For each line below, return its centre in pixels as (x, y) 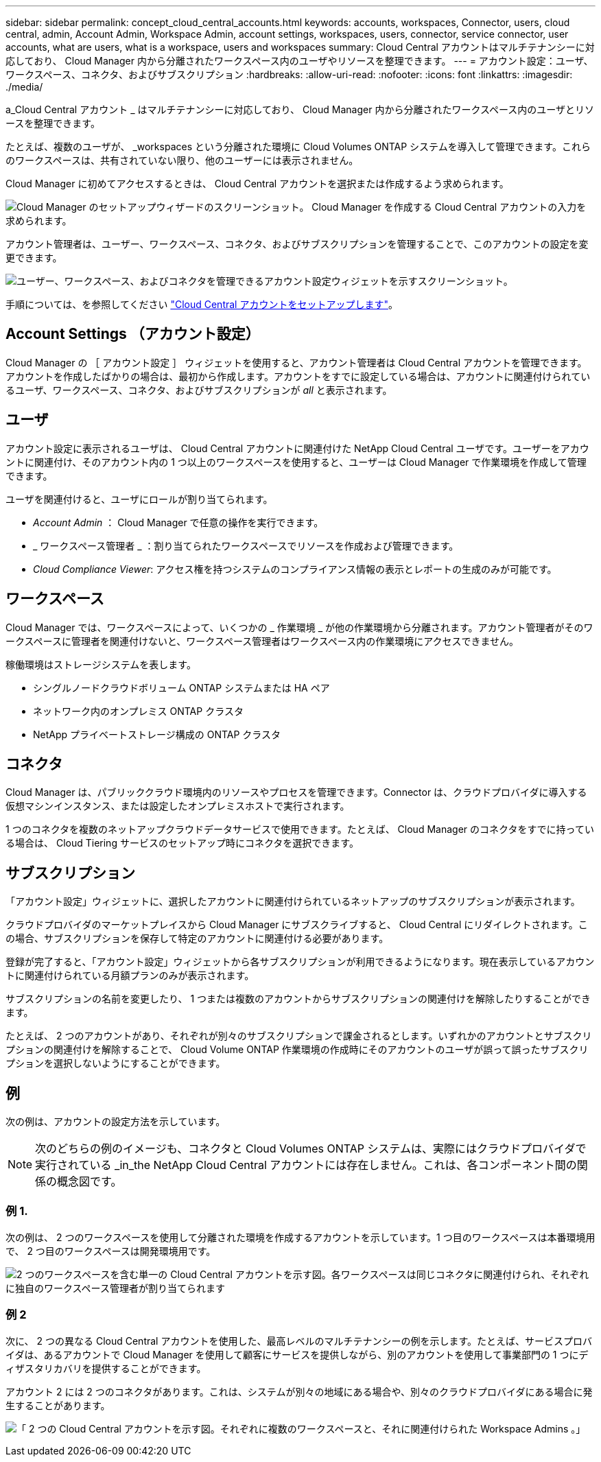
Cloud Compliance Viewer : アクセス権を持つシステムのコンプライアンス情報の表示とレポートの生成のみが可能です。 (295, 569)
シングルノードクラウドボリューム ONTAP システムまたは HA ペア (181, 687)
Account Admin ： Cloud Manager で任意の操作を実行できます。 (178, 522)
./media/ (24, 87)
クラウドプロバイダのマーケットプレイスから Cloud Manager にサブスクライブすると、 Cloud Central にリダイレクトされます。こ (297, 925)
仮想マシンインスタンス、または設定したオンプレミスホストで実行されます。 (178, 806)
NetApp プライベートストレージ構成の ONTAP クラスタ (157, 734)
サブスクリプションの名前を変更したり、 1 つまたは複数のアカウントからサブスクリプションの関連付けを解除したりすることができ (298, 999)
